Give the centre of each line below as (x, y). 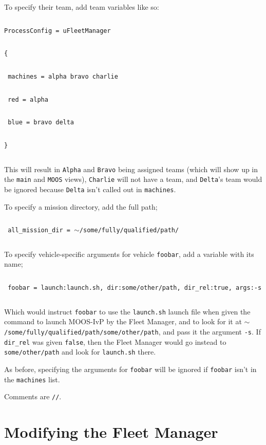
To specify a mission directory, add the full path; (81, 206)
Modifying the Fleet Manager (111, 432)
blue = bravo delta (41, 123)
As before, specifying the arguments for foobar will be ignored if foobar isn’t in (130, 369)
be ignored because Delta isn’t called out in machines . (90, 189)
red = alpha (28, 99)
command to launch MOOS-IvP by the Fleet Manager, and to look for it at (123, 321)
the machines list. (32, 379)
